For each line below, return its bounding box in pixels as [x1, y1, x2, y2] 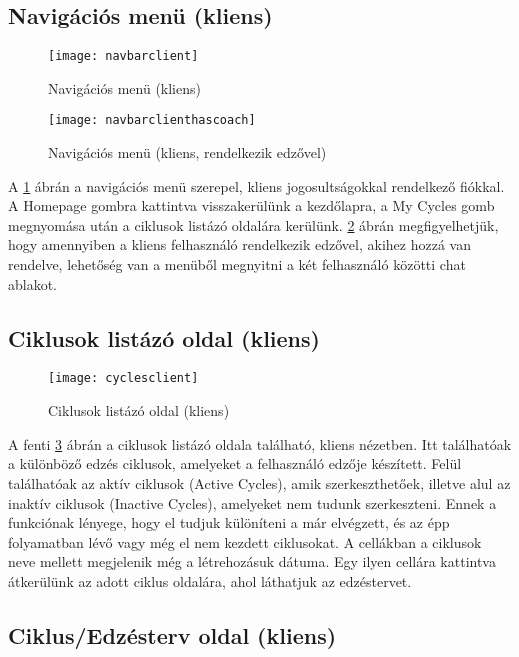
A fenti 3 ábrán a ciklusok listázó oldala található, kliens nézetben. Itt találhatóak [8, 433, 512, 454]
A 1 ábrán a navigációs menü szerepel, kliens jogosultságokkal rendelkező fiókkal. [8, 175, 505, 196]
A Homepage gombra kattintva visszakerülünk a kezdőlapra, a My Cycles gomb [8, 195, 495, 216]
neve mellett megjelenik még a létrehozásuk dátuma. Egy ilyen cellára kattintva [8, 551, 496, 572]
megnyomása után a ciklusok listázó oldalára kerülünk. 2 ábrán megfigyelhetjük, [8, 214, 499, 235]
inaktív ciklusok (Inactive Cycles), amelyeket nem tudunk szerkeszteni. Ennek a [8, 492, 497, 513]
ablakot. [8, 273, 58, 294]
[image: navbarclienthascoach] [48, 113, 256, 128]
